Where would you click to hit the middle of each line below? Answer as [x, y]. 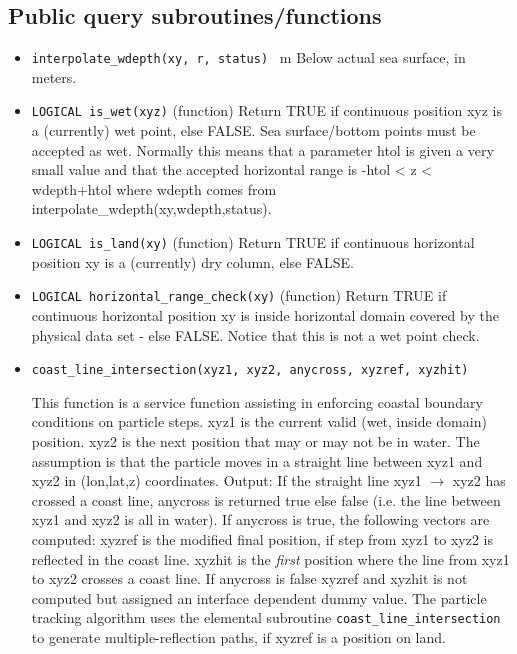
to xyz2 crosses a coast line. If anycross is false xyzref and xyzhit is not [249, 578]
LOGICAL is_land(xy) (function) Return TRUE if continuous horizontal [253, 242]
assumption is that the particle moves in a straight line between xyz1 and [257, 460]
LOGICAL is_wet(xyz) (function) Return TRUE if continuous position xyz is [266, 110]
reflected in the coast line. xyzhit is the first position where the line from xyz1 [270, 558]
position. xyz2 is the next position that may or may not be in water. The [255, 441]
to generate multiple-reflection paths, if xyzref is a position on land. [238, 637]
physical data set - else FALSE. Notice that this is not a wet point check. [255, 334]
